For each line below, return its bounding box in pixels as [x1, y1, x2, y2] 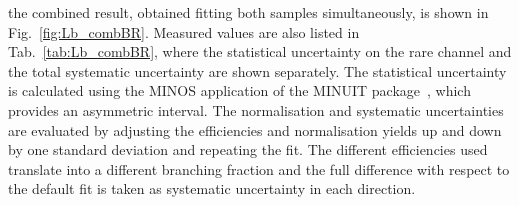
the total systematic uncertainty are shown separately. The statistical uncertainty [8, 60, 507, 81]
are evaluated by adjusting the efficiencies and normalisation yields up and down [8, 119, 502, 140]
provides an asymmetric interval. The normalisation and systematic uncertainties [8, 99, 504, 120]
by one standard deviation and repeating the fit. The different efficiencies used [8, 139, 488, 160]
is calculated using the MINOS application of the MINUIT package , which [8, 80, 471, 101]
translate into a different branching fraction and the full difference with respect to [8, 158, 510, 179]
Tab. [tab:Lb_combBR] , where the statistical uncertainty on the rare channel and [8, 41, 512, 62]
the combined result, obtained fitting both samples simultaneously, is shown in [8, 2, 489, 22]
